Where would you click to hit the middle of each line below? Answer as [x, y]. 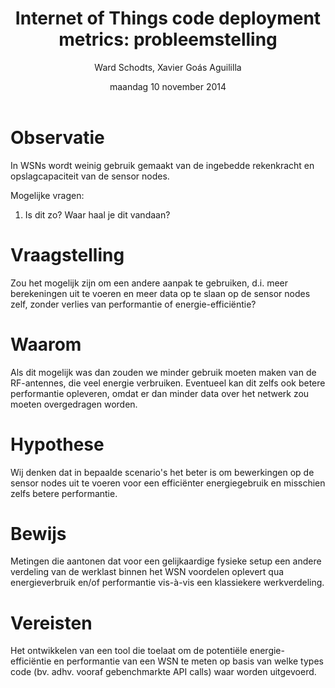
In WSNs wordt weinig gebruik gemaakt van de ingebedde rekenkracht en [162, 165]
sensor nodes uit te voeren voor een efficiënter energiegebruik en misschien [168, 483]
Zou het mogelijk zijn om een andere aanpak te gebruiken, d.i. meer [149, 283]
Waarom [46, 344]
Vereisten [51, 623]
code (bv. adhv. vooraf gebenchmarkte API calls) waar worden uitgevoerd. [163, 672]
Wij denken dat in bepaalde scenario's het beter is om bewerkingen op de [162, 472]
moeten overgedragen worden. [74, 404]
